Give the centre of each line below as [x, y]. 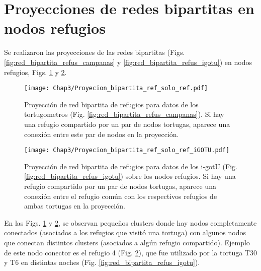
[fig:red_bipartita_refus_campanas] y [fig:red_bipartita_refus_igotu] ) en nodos [128, 62]
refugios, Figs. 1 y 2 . [35, 72]
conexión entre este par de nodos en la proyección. [102, 134]
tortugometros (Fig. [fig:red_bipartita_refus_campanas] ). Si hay [124, 114]
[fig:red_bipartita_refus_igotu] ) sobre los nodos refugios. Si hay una [130, 176]
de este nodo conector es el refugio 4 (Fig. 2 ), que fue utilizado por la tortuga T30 [130, 252]
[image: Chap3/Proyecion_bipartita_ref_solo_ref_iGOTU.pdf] [127, 150]
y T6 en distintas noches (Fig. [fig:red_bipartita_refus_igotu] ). [102, 262]
